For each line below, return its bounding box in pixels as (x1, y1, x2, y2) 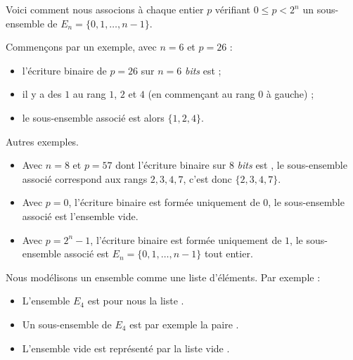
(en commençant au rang (148, 86, 255, 101)
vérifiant (214, 2, 251, 16)
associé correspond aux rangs (22, 171, 148, 186)
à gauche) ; (266, 86, 314, 101)
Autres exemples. (6, 134, 79, 148)
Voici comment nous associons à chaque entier (6, 2, 204, 16)
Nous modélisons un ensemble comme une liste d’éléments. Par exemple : (6, 269, 321, 284)
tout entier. (204, 246, 253, 261)
